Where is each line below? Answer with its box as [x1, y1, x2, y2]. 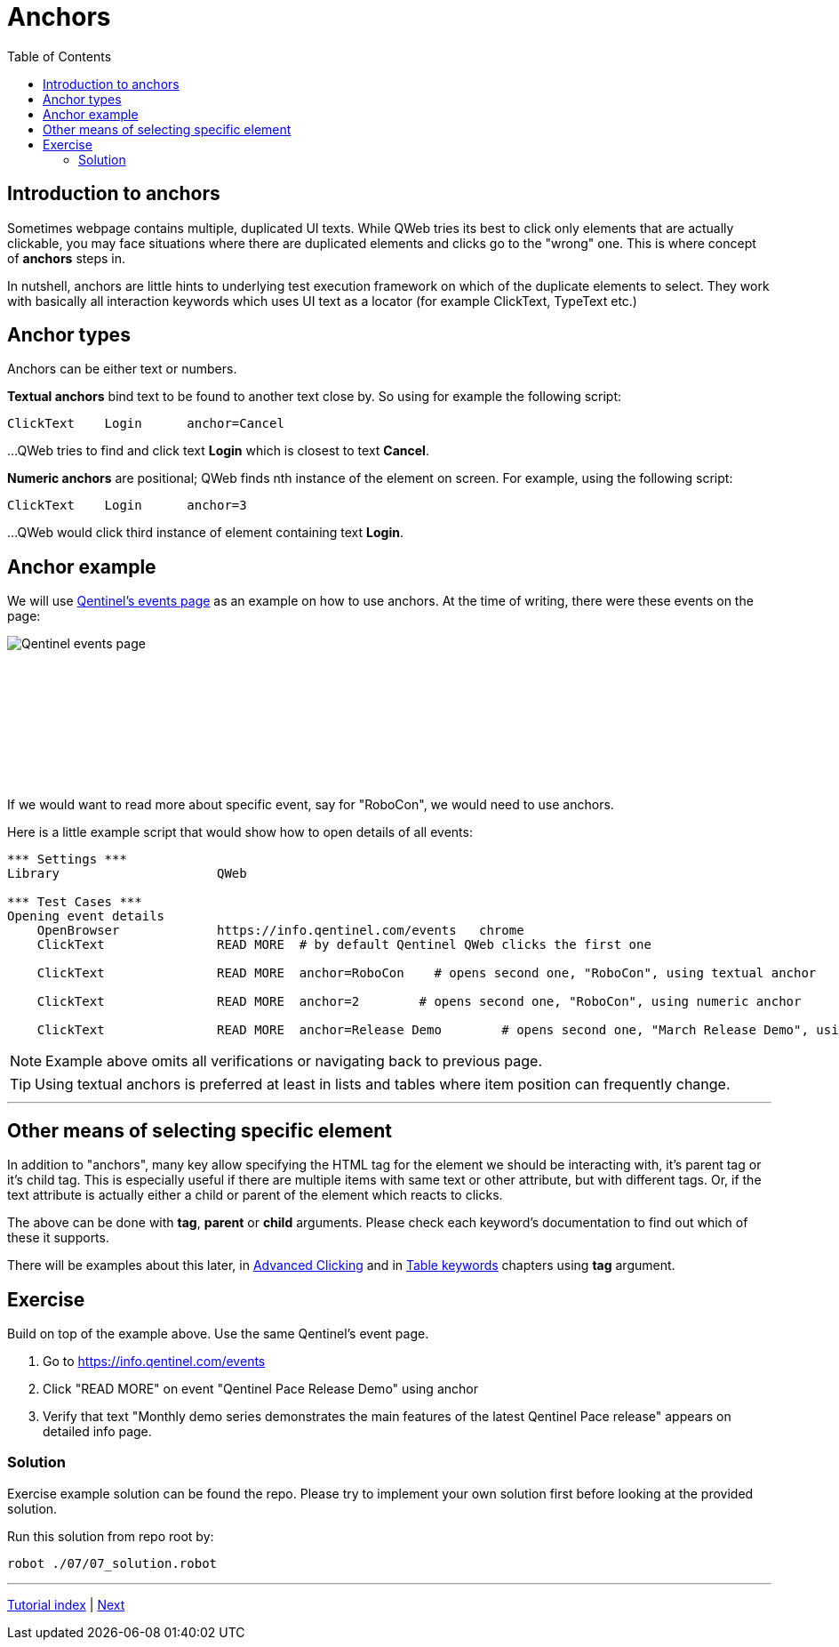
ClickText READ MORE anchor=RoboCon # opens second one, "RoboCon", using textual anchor [36, 966, 817, 981]
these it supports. [7, 1230, 109, 1246]
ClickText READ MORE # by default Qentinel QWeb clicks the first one [36, 937, 651, 952]
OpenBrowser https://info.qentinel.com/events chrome [36, 923, 524, 938]
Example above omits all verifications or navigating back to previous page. [45, 1052, 542, 1071]
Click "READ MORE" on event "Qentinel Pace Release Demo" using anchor [43, 1380, 478, 1396]
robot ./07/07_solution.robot [7, 1555, 218, 1571]
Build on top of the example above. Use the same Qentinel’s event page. [7, 1325, 429, 1341]
